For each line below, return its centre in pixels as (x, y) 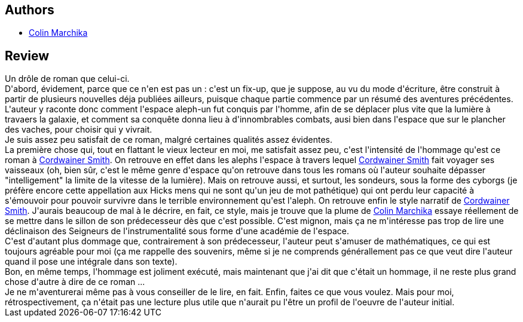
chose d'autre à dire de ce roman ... (75, 282)
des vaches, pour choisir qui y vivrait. (79, 130)
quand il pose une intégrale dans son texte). (91, 262)
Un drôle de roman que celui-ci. (67, 79)
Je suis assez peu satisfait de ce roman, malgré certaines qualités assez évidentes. (169, 140)
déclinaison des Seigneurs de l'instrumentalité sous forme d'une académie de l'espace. (177, 231)
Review (27, 56)
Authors (30, 10)
